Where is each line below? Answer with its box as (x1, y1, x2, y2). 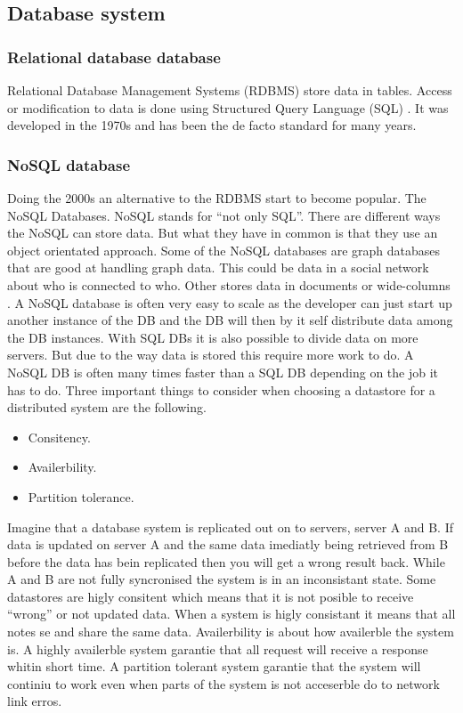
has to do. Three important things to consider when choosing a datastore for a (7, 380, 435, 399)
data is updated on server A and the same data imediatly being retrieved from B (7, 535, 449, 554)
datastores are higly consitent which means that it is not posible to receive (7, 587, 414, 605)
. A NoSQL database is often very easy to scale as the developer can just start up (7, 293, 452, 312)
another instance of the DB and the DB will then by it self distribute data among (7, 311, 453, 329)
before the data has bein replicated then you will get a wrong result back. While (7, 552, 445, 571)
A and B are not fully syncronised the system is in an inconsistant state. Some (7, 570, 436, 588)
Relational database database (7, 45, 221, 68)
